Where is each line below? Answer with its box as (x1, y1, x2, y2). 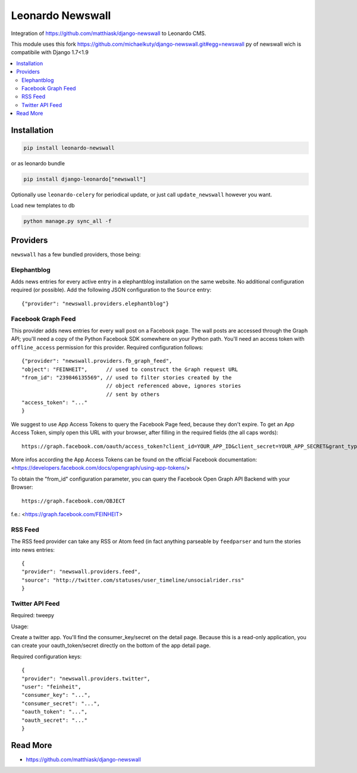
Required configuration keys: (11, 653, 82, 660)
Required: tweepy (11, 612, 55, 619)
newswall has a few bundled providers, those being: (11, 250, 141, 258)
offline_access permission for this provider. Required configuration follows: (11, 344, 203, 351)
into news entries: (11, 546, 55, 553)
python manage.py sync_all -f (23, 218, 112, 225)
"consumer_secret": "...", (21, 700, 101, 707)
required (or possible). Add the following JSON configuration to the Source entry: (11, 286, 211, 294)
